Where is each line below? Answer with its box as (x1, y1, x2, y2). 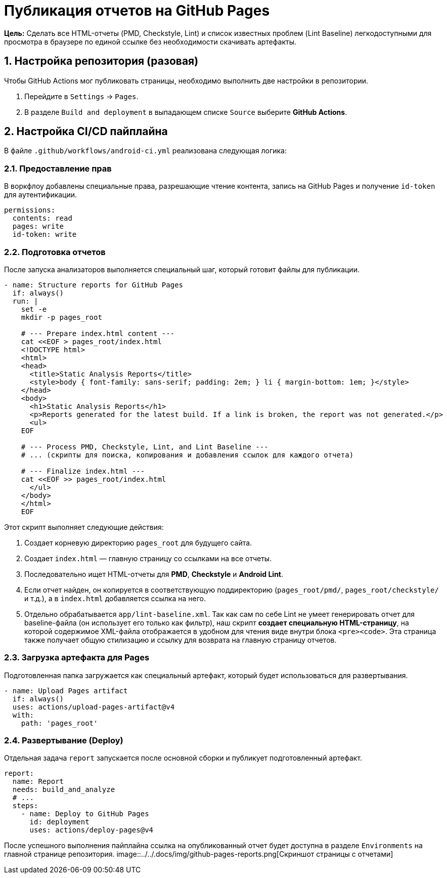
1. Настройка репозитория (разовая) (4, 55, 199, 68)
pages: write (12, 222, 64, 231)
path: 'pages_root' (21, 719, 98, 727)
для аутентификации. (4, 190, 77, 199)
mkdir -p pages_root (21, 313, 102, 321)
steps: (12, 802, 38, 810)
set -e (21, 305, 47, 313)
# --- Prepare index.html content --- (21, 329, 175, 338)
